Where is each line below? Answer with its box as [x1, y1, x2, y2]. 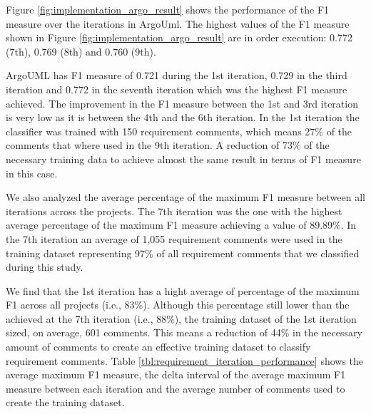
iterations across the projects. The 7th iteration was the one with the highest [6, 203, 342, 218]
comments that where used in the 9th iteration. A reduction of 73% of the [6, 138, 330, 152]
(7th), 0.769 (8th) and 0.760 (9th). [6, 43, 156, 58]
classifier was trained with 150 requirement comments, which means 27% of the [6, 123, 352, 138]
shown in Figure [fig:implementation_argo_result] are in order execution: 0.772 [6, 30, 352, 45]
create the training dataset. [6, 395, 125, 410]
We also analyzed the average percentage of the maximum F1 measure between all [6, 190, 365, 205]
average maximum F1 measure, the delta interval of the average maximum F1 [6, 367, 346, 382]
